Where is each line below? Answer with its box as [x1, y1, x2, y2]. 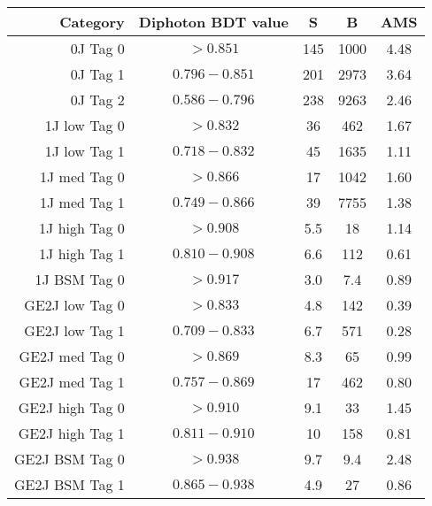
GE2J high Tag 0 [18, 397, 125, 418]
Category [59, 11, 125, 32]
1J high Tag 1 [39, 243, 125, 264]
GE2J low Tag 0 [24, 295, 125, 315]
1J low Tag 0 [44, 115, 125, 135]
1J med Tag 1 [40, 192, 125, 212]
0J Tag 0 [70, 38, 125, 58]
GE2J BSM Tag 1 [14, 474, 125, 494]
